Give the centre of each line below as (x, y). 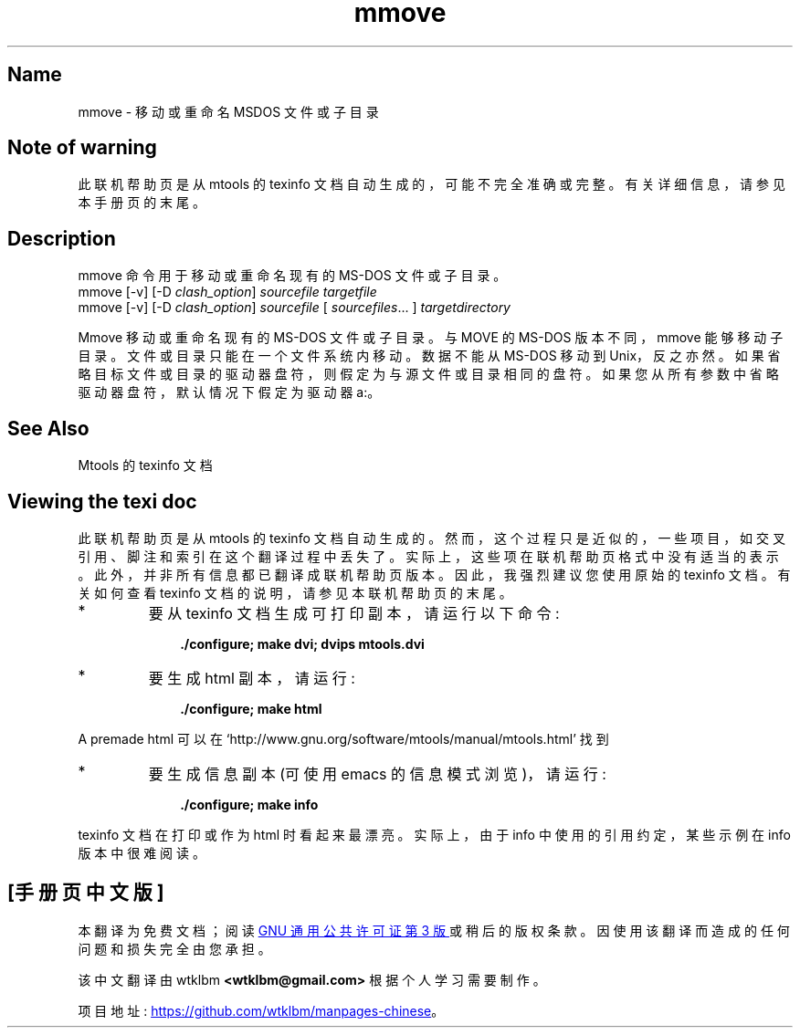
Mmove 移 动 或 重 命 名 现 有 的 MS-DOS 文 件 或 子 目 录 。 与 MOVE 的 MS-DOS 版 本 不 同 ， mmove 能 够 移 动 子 (431, 338)
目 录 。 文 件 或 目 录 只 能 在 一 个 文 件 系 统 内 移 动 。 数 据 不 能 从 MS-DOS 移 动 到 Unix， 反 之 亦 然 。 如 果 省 (429, 356)
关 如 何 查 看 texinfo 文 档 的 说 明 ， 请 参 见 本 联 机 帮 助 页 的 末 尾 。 (295, 592)
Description (62, 238)
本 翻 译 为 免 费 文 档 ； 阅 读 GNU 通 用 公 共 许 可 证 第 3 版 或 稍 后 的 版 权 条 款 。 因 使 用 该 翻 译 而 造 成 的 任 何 (434, 930)
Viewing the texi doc (102, 501)
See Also (48, 428)
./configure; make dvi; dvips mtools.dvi (302, 643)
